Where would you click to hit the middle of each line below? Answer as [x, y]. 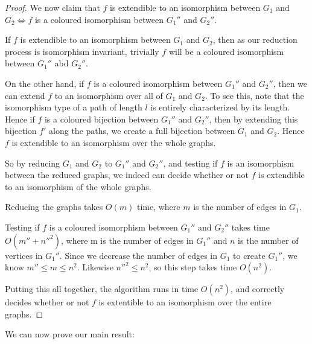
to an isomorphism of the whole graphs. [78, 186]
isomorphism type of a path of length [74, 107]
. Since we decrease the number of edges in [138, 255]
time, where [158, 207]
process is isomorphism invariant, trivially [82, 51]
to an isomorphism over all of [109, 95]
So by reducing [33, 163]
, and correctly [258, 289]
